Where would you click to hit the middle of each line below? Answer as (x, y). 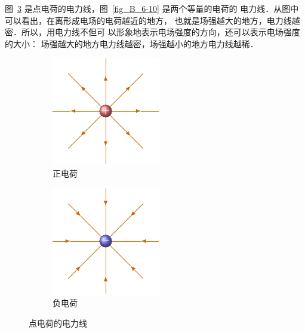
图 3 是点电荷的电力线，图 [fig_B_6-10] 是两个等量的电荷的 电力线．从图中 (152, 8)
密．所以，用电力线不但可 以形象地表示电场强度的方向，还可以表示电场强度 (152, 32)
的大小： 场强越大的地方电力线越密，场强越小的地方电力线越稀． (132, 43)
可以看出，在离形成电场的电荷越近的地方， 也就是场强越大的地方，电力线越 (152, 20)
